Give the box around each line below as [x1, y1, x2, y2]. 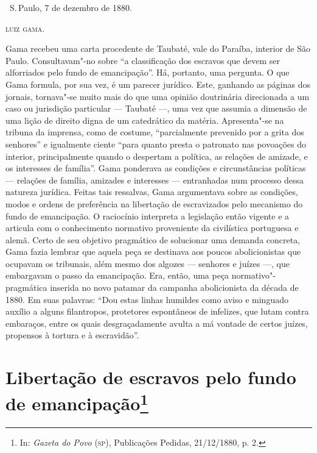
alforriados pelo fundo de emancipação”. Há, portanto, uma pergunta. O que [5, 66, 290, 79]
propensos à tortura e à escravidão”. [5, 329, 139, 341]
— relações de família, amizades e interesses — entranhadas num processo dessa [5, 173, 304, 186]
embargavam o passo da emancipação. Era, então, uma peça [5, 269, 229, 282]
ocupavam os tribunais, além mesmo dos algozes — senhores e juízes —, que [5, 257, 290, 269]
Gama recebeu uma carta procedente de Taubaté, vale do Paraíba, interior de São [5, 42, 311, 55]
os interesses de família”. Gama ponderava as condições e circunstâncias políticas [5, 162, 306, 174]
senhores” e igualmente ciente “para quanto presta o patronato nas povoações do [5, 137, 307, 150]
